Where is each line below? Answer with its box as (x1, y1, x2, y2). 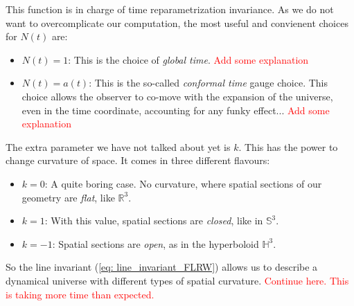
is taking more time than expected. (6, 287, 154, 301)
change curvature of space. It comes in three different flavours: (6, 153, 270, 168)
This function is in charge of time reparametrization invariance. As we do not (6, 2, 334, 16)
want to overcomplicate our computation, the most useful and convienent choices (6, 15, 348, 30)
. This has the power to (238, 139, 338, 154)
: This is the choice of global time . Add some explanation (68, 52, 309, 66)
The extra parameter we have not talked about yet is (6, 139, 231, 154)
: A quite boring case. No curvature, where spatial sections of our (44, 176, 322, 190)
